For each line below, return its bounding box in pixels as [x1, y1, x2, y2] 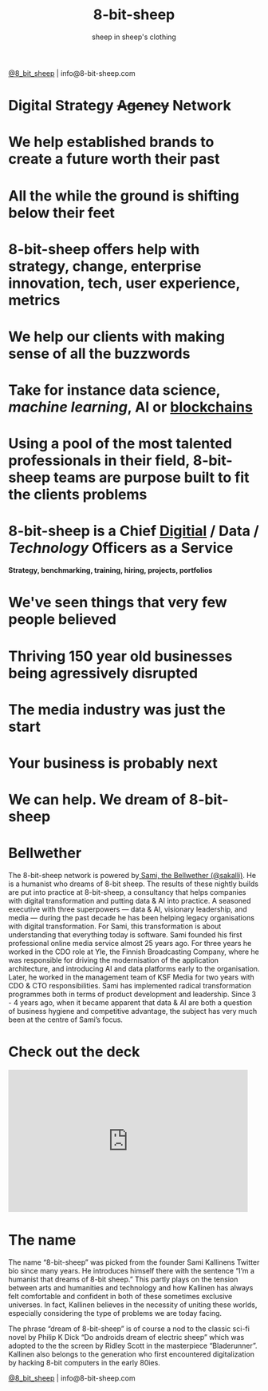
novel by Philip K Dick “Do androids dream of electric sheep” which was [8, 1332, 245, 1341]
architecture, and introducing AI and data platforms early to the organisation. [8, 964, 260, 974]
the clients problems [8, 486, 148, 504]
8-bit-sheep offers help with [8, 240, 200, 258]
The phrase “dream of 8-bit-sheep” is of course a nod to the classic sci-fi [8, 1324, 250, 1333]
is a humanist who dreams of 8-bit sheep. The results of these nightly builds [8, 879, 259, 888]
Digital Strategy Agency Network [8, 97, 231, 115]
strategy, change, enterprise [8, 257, 202, 275]
